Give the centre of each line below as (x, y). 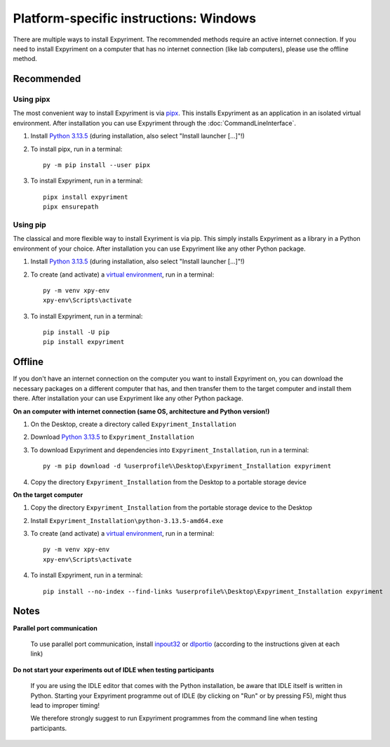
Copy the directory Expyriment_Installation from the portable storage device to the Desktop (171, 508)
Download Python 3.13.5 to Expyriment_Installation (112, 437)
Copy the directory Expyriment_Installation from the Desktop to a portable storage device (168, 482)
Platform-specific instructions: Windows (134, 18)
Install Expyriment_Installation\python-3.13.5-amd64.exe (127, 520)
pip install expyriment (84, 342)
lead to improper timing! (65, 705)
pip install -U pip (76, 332)
